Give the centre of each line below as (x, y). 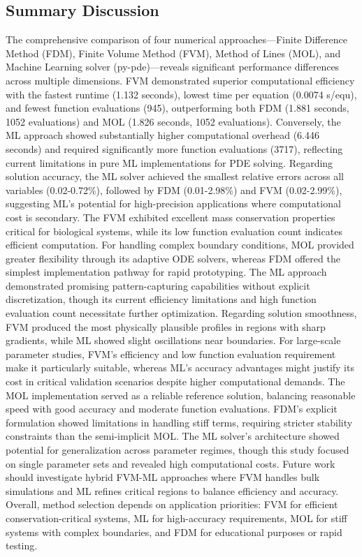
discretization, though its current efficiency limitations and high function (161, 299)
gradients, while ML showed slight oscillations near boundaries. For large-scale (173, 340)
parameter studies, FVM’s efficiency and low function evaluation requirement (171, 354)
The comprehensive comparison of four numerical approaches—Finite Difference (176, 39)
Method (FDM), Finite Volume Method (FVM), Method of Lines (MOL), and (173, 53)
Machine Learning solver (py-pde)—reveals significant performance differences (173, 67)
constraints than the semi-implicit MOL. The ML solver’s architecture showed (173, 436)
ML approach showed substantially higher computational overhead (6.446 (162, 135)
